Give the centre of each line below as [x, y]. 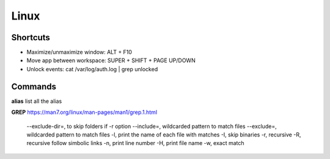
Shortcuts [31, 37]
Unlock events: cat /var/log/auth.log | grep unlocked [92, 69]
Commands [34, 86]
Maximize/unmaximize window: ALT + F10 [79, 52]
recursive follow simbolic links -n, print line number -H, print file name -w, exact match [135, 143]
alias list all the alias [37, 101]
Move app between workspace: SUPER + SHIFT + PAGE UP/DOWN [111, 60]
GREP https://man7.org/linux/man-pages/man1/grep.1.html [84, 112]
